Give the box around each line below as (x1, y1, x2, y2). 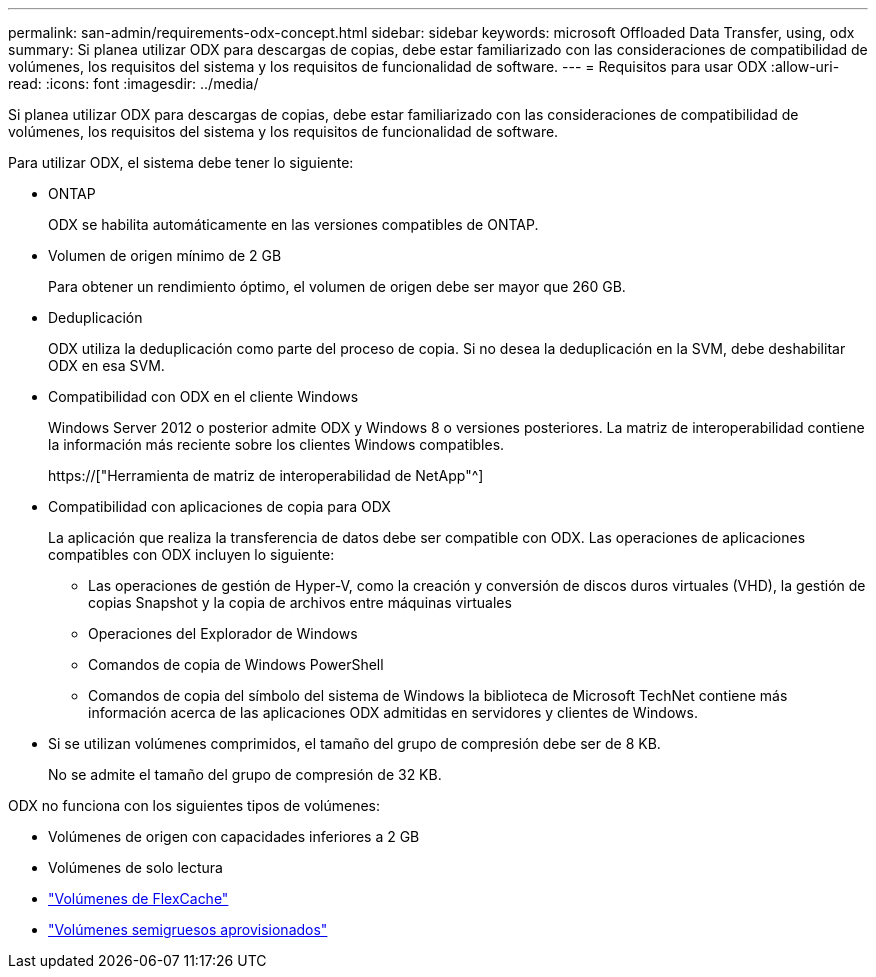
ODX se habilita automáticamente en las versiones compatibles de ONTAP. (48, 216, 539, 233)
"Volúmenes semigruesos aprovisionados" (48, 921, 328, 938)
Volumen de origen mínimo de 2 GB (48, 247, 282, 264)
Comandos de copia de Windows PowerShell (88, 656, 384, 673)
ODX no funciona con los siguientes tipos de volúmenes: (8, 797, 380, 814)
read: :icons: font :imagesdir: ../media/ (8, 75, 259, 92)
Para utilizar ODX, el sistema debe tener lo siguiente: (8, 154, 354, 171)
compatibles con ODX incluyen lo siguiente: (48, 546, 335, 563)
